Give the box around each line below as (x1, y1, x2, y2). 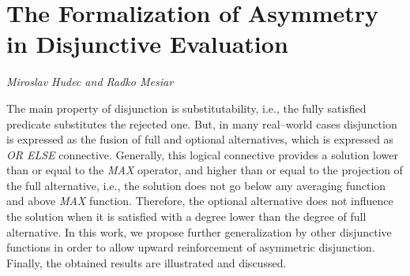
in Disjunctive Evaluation (6, 28, 288, 60)
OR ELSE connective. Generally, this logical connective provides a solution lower (6, 146, 399, 162)
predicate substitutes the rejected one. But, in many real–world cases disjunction (6, 115, 397, 132)
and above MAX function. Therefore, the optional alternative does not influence (6, 192, 393, 209)
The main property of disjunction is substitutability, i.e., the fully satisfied (6, 99, 367, 116)
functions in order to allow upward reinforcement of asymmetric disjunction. (6, 239, 375, 255)
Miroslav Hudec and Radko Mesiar (6, 73, 174, 90)
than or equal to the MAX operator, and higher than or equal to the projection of (6, 162, 403, 178)
